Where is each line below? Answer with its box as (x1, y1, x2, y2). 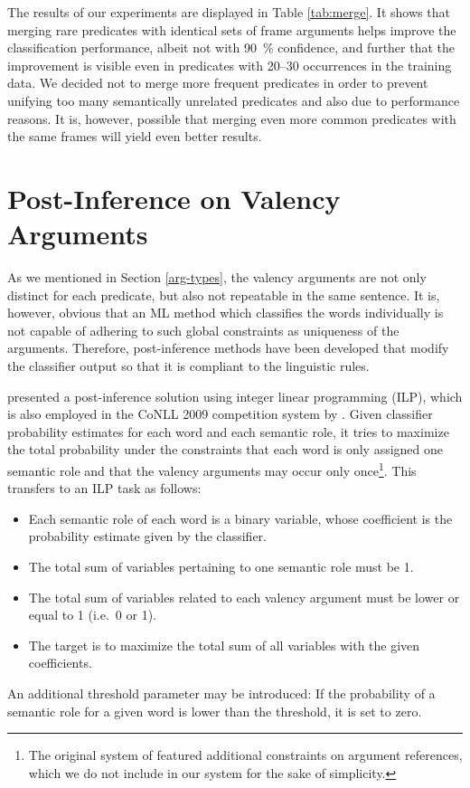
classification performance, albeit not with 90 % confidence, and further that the (7, 38, 456, 57)
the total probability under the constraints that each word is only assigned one (7, 440, 444, 459)
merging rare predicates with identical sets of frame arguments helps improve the (7, 20, 456, 39)
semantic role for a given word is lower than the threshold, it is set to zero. (7, 701, 422, 720)
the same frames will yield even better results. (7, 127, 262, 146)
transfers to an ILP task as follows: (7, 479, 202, 498)
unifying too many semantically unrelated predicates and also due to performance (7, 90, 460, 109)
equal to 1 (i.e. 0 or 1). (28, 605, 157, 624)
